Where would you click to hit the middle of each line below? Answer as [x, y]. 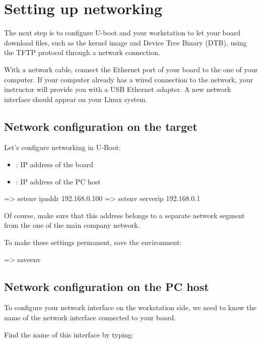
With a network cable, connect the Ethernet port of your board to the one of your [131, 69]
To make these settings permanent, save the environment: [93, 242]
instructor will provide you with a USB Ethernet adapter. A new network [118, 89]
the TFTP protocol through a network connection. [82, 52]
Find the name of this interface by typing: [69, 334]
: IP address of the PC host [58, 181]
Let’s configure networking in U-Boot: [62, 147]
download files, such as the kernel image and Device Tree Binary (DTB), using [125, 42]
